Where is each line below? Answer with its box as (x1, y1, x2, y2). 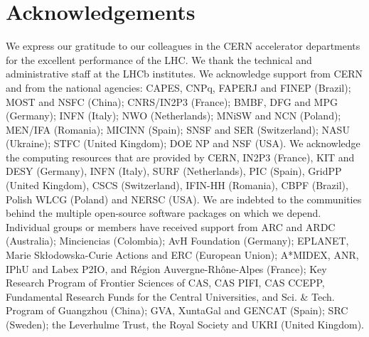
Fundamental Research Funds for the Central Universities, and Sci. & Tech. (6, 289, 335, 304)
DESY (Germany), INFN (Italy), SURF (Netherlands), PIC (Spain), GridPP (6, 164, 342, 178)
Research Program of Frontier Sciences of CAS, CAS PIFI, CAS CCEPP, (6, 275, 325, 290)
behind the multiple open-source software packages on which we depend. (6, 205, 321, 220)
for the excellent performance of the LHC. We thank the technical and (6, 52, 312, 67)
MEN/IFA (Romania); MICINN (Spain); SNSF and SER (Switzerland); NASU (6, 122, 350, 137)
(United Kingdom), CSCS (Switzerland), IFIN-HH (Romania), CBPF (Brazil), (6, 178, 348, 193)
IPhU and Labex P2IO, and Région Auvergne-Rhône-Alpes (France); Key (6, 261, 327, 276)
